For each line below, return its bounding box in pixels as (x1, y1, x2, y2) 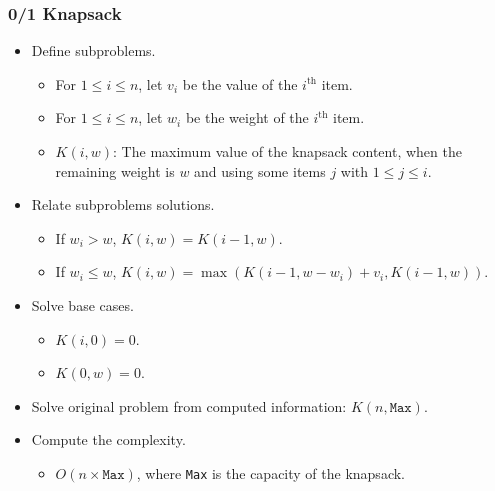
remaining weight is (55, 160, 175, 181)
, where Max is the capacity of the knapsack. (136, 462, 405, 483)
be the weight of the (185, 107, 309, 128)
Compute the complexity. (31, 429, 186, 450)
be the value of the (182, 73, 298, 94)
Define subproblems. (31, 40, 156, 61)
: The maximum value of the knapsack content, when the (113, 141, 462, 161)
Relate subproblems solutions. (31, 194, 215, 215)
